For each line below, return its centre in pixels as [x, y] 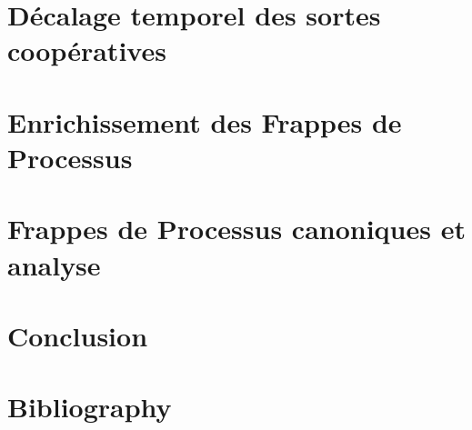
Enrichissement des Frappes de [205, 121]
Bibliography [90, 407]
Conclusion [78, 335]
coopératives [87, 50]
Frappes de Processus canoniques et [236, 229]
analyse [54, 264]
